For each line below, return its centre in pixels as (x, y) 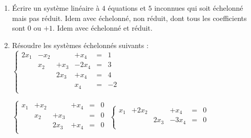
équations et (127, 8)
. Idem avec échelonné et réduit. (102, 28)
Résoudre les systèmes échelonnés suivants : (80, 45)
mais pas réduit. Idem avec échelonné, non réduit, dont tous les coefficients (129, 18)
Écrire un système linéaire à (56, 8)
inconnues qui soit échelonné (199, 8)
